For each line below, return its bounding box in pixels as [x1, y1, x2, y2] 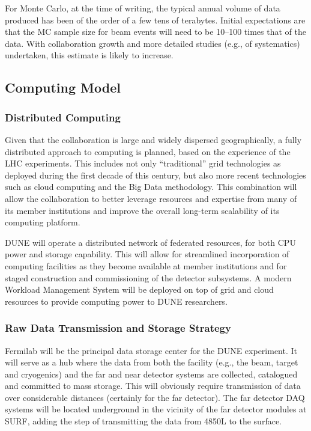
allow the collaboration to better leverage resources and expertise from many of [5, 192, 297, 204]
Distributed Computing [5, 109, 121, 124]
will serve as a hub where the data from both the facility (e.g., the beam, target [5, 356, 298, 368]
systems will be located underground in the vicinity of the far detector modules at [5, 403, 307, 415]
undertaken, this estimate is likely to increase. [5, 49, 174, 61]
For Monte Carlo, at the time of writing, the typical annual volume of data [5, 2, 280, 14]
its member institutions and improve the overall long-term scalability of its [5, 204, 280, 216]
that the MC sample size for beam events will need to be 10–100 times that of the [5, 25, 306, 38]
